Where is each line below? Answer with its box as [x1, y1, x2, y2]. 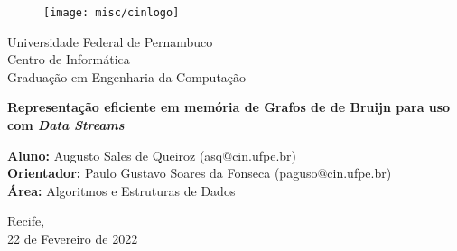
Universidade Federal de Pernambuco [7, 32, 213, 51]
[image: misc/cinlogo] [43, 6, 180, 19]
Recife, [7, 211, 45, 230]
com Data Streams [7, 116, 125, 135]
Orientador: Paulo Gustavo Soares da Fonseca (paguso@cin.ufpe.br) [7, 163, 392, 182]
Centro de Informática [7, 50, 130, 69]
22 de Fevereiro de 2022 [7, 229, 138, 247]
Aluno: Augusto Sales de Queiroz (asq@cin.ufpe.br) [7, 145, 296, 164]
